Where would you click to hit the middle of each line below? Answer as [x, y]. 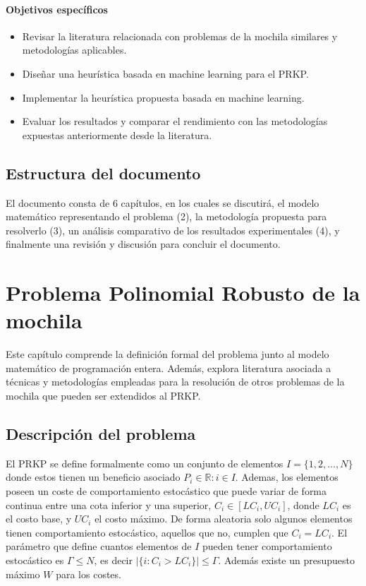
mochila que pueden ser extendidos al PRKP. [103, 396]
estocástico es [35, 560]
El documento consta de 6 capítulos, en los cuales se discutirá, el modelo [163, 202]
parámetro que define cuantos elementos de [99, 546]
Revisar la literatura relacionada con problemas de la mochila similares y [180, 36]
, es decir [113, 560]
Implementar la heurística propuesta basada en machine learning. [163, 97]
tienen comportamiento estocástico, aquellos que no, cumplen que [147, 532]
